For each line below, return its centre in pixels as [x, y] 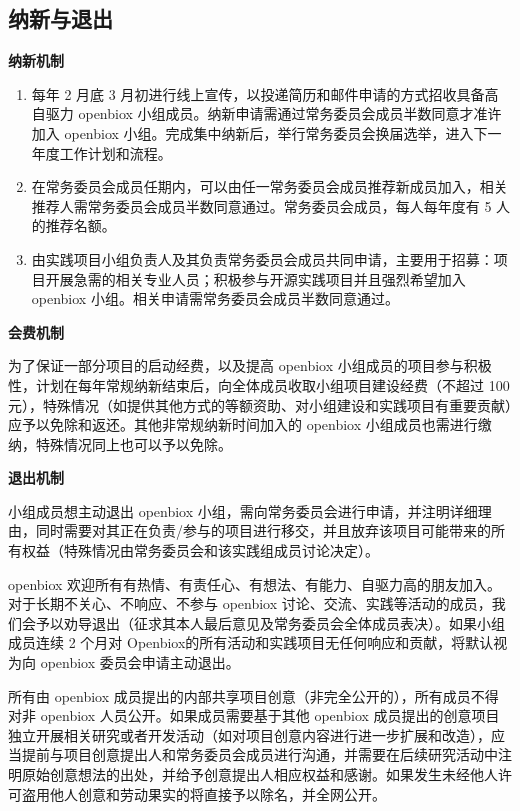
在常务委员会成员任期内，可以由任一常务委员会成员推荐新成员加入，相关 [269, 186]
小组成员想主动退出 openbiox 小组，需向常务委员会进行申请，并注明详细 [243, 510]
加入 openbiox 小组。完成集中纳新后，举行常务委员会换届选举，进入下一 [266, 132]
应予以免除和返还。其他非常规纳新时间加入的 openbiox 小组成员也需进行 [243, 424]
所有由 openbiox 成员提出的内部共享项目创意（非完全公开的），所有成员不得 [253, 695]
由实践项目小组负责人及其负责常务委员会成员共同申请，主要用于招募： [262, 258]
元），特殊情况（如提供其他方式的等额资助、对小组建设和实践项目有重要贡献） [260, 404]
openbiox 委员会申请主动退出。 [140, 662]
